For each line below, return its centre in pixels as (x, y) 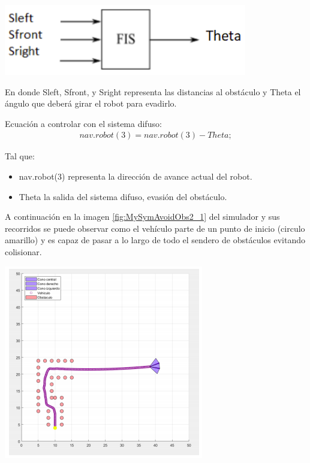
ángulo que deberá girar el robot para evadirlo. (91, 103)
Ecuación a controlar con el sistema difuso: (83, 123)
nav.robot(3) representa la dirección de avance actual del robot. (136, 176)
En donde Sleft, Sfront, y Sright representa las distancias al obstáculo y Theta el (153, 91)
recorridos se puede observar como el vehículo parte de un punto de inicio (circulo (155, 228)
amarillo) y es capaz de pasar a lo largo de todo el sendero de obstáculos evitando (155, 240)
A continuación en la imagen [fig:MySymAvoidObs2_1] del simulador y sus (142, 217)
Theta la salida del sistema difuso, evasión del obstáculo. (123, 196)
